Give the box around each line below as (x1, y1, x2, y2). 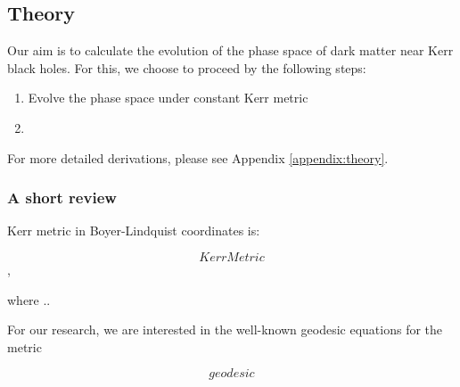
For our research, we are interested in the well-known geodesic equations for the (7, 320, 443, 339)
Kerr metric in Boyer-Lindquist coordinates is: (7, 221, 260, 240)
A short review (7, 186, 117, 209)
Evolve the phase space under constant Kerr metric (28, 88, 308, 107)
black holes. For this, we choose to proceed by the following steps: (7, 58, 366, 77)
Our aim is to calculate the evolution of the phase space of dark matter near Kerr (7, 41, 454, 60)
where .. (7, 290, 51, 309)
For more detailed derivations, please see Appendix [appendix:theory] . (7, 148, 389, 167)
